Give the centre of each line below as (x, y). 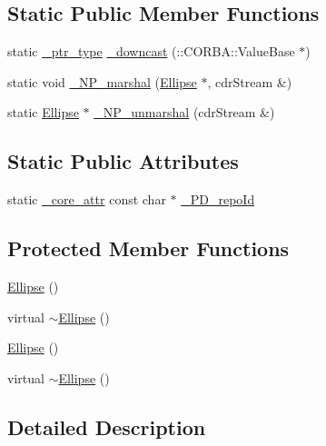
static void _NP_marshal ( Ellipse (102, 81)
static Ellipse (43, 112)
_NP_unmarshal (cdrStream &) (184, 112)
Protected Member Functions (148, 248)
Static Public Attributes (123, 161)
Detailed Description (107, 426)
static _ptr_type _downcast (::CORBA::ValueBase (151, 51)
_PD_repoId (218, 199)
